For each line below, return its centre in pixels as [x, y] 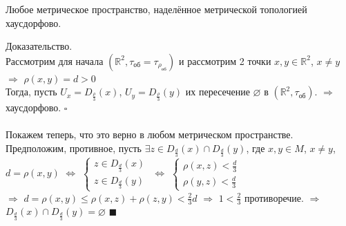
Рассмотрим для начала [55, 60]
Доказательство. [39, 46]
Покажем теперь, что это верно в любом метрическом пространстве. [150, 134]
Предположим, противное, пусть [74, 148]
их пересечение [218, 92]
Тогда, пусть [31, 92]
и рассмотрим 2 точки [225, 60]
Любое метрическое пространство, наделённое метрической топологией [156, 9]
